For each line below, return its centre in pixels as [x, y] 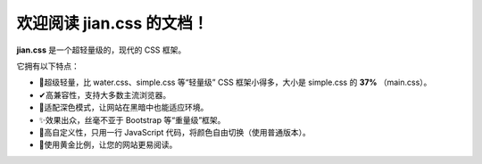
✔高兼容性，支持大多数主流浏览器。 [105, 94]
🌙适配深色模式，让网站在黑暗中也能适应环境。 [124, 108]
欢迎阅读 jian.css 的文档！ [112, 23]
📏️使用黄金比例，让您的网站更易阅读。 [108, 145]
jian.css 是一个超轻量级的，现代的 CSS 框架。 [101, 50]
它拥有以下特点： [48, 66]
